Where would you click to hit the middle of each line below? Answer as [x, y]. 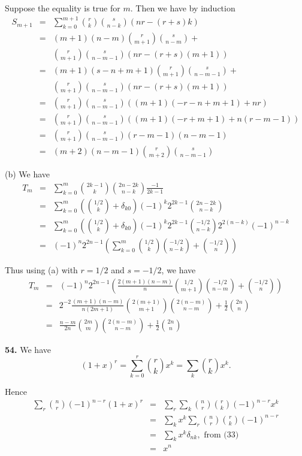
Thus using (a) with [41, 269]
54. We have [28, 349]
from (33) [221, 435]
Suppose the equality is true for [63, 8]
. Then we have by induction [183, 8]
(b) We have [28, 174]
